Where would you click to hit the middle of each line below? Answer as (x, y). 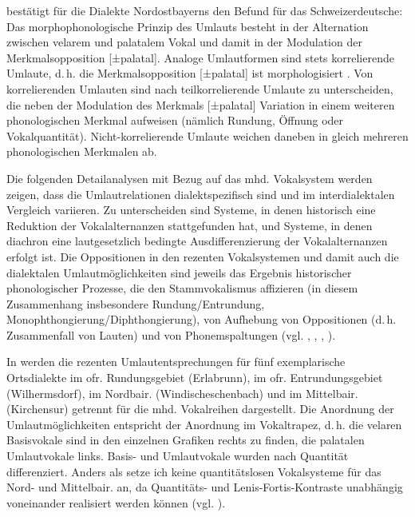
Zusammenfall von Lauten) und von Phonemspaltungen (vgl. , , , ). (171, 334)
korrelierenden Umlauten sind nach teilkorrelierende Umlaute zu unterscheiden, (200, 88)
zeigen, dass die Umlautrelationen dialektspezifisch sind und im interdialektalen (201, 194)
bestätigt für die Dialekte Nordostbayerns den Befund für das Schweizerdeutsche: (205, 10)
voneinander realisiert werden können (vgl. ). (116, 502)
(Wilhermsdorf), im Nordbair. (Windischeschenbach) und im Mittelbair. (182, 393)
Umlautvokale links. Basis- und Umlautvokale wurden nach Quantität (178, 456)
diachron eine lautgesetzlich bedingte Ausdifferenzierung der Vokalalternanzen (197, 241)
